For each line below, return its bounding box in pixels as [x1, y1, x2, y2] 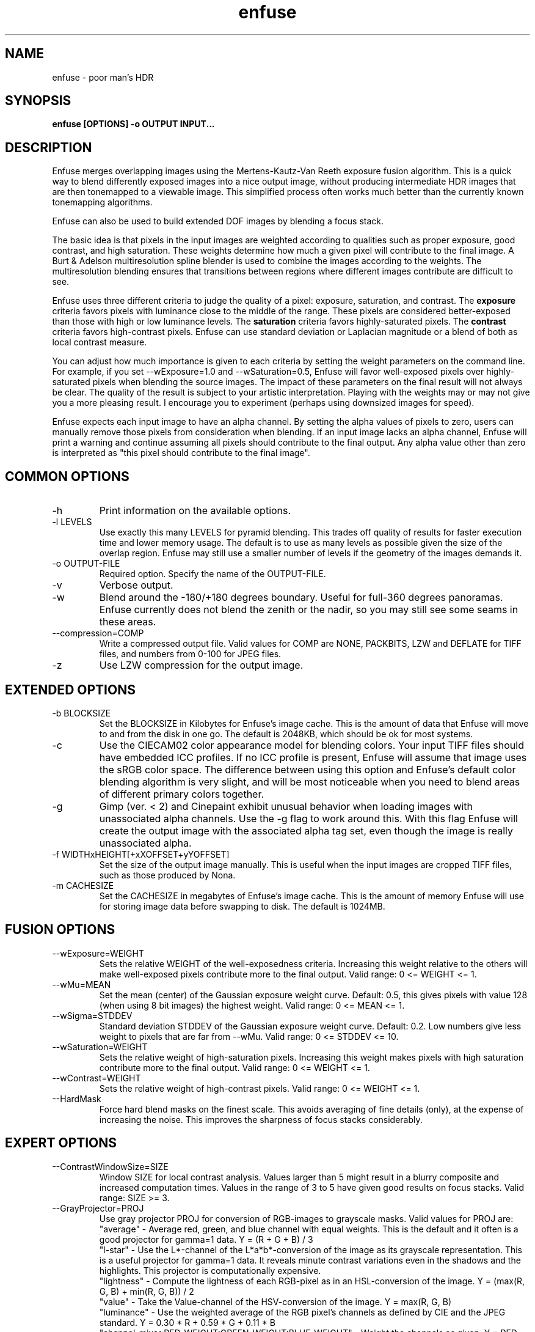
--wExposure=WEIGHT [52, 947, 144, 959]
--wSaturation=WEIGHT [52, 1041, 148, 1052]
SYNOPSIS [5, 93, 71, 109]
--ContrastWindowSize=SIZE [52, 1161, 169, 1172]
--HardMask [52, 1093, 101, 1104]
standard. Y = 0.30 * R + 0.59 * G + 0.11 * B [99, 1317, 275, 1328]
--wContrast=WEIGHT [52, 1072, 141, 1083]
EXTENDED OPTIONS [5, 682, 136, 697]
